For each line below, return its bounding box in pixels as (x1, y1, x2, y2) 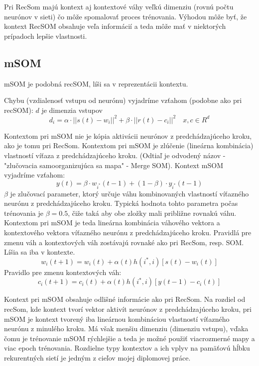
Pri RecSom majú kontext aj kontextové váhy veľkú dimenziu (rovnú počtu (4, 1, 234, 11)
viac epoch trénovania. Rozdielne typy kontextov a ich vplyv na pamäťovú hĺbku (4, 343, 250, 353)
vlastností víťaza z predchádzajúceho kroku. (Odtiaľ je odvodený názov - (4, 150, 226, 161)
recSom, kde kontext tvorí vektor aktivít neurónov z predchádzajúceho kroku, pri (4, 303, 252, 314)
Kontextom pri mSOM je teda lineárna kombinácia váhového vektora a (4, 217, 220, 228)
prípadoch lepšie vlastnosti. (4, 30, 87, 41)
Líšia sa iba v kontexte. (4, 247, 75, 257)
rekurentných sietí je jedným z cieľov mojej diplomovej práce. (4, 352, 191, 363)
